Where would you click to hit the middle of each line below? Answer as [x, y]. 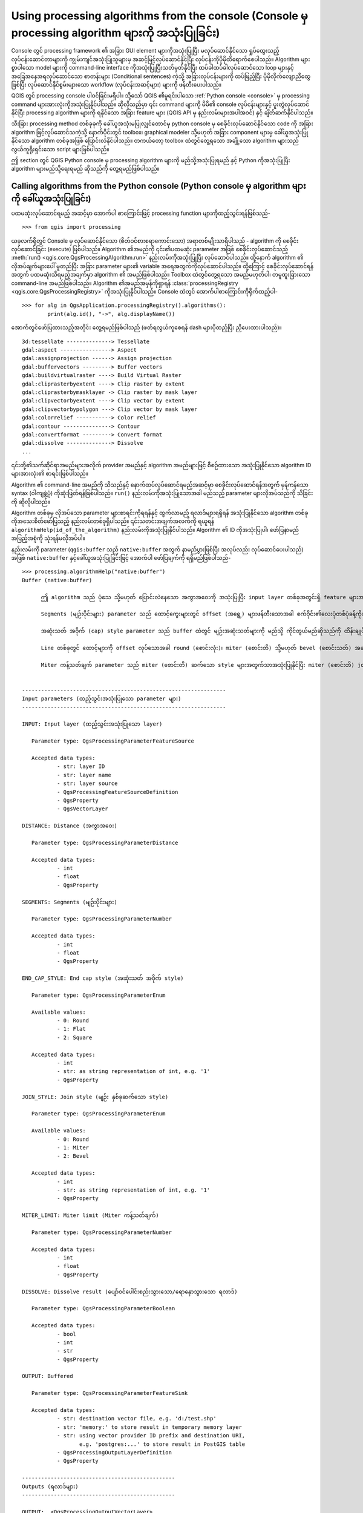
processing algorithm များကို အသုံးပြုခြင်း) [116, 33]
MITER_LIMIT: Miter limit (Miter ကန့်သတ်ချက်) [91, 1216]
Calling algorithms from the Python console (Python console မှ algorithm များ [159, 186]
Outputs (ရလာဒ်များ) [50, 1486]
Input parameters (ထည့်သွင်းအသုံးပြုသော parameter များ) [102, 699]
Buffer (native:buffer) [57, 580]
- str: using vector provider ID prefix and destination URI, [151, 1436]
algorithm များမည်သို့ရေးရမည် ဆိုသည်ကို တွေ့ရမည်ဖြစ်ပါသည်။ [85, 169]
